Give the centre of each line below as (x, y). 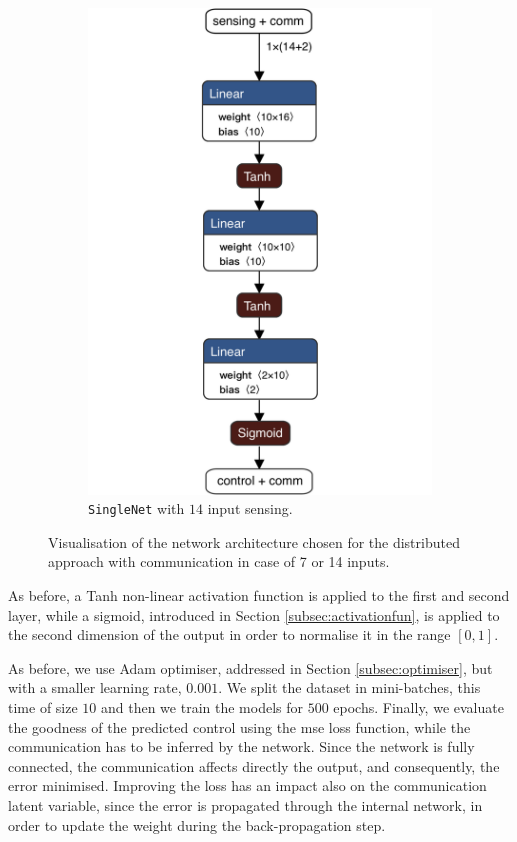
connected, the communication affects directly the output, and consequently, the (254, 765)
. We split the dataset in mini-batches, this (349, 687)
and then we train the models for (201, 706)
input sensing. (250, 508)
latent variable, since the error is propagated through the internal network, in (245, 804)
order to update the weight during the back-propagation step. (197, 824)
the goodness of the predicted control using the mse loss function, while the (239, 726)
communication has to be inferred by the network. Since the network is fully (241, 746)
